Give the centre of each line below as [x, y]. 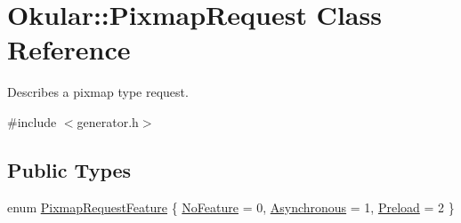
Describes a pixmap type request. [98, 92]
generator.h [108, 121]
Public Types [69, 169]
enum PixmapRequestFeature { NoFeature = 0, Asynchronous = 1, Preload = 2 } [231, 207]
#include [32, 121]
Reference [69, 49]
